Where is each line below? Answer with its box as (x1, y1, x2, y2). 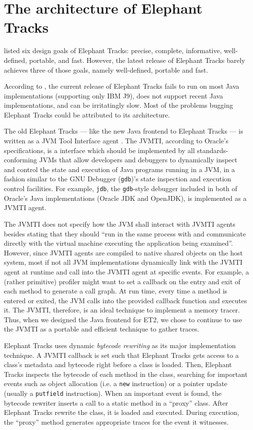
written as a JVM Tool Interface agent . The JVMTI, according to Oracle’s (4, 136, 229, 146)
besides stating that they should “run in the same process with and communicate (4, 228, 246, 238)
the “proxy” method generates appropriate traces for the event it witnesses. (4, 416, 229, 427)
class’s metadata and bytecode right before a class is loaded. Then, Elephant (4, 359, 232, 370)
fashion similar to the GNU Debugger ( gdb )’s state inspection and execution (4, 174, 232, 184)
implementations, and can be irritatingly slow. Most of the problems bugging (4, 100, 234, 110)
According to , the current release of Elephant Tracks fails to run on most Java (4, 81, 239, 91)
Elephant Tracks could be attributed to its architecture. (4, 109, 170, 119)
